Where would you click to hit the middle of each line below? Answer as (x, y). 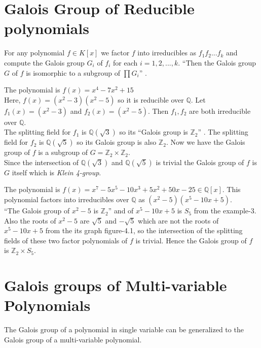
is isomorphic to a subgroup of (73, 72)
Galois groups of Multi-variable (116, 285)
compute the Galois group (44, 62)
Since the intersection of (42, 162)
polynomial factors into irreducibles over (67, 199)
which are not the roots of (178, 220)
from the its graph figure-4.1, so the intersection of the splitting (144, 230)
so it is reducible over (151, 99)
